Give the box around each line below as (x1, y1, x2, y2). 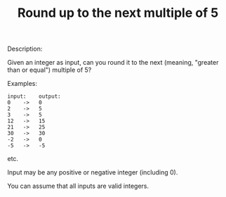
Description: (7, 44, 43, 53)
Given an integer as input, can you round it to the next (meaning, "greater (7, 58, 219, 67)
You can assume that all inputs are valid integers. (7, 182, 149, 191)
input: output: (7, 93, 61, 100)
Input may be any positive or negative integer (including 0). (7, 168, 178, 177)
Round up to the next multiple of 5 (17, 5, 219, 21)
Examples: (7, 80, 37, 88)
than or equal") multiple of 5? (7, 65, 92, 75)
